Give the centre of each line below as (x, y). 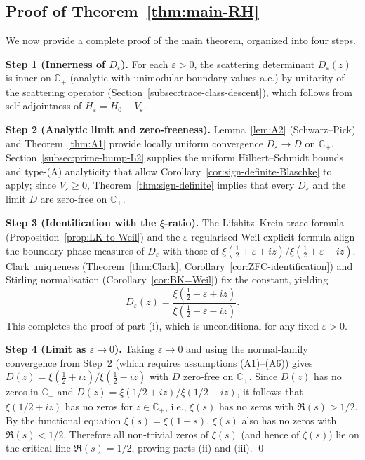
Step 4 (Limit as (46, 349)
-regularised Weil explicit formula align (271, 236)
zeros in (22, 392)
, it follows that (270, 392)
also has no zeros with (289, 420)
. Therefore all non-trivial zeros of (136, 434)
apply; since (31, 185)
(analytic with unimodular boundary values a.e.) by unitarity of (207, 77)
